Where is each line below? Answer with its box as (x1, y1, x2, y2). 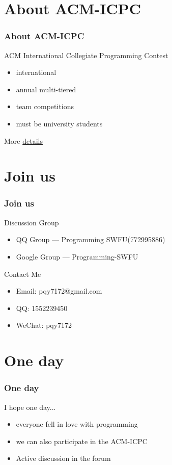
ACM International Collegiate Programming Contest (4, 49, 168, 60)
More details (4, 135, 43, 146)
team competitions (16, 101, 74, 112)
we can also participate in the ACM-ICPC (16, 435, 148, 446)
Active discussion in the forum (16, 453, 111, 463)
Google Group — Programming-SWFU (16, 251, 138, 262)
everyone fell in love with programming (16, 419, 138, 429)
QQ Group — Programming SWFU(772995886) (16, 234, 165, 245)
